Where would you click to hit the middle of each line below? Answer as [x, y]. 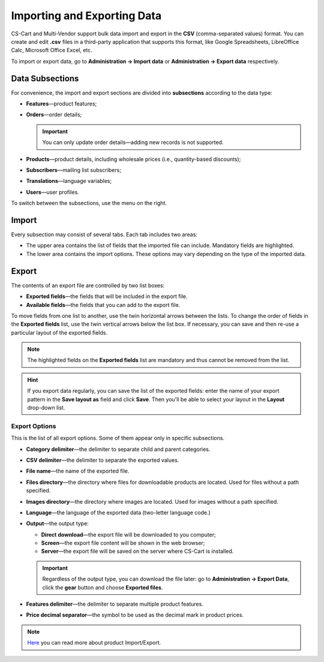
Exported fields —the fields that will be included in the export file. [107, 296]
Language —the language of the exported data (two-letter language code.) [118, 512]
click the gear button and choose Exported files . [103, 587]
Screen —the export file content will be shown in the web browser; [123, 543]
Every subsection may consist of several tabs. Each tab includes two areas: [104, 234]
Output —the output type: [58, 523]
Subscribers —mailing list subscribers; [73, 170]
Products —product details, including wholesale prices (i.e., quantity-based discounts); [133, 159]
